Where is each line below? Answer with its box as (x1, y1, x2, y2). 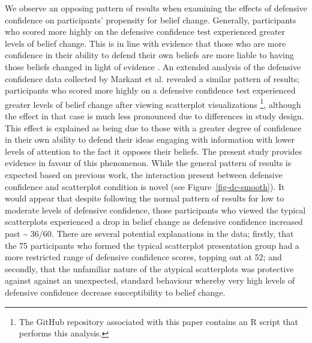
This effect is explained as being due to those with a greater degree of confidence (5, 121, 302, 134)
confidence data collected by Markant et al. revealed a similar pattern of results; (5, 72, 300, 85)
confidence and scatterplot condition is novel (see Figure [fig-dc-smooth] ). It (5, 180, 285, 192)
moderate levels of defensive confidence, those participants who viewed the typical (5, 203, 306, 216)
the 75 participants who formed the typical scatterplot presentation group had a (5, 239, 299, 251)
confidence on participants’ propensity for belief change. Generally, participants (5, 13, 296, 26)
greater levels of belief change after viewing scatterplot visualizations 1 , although (5, 96, 301, 110)
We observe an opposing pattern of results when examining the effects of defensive (5, 2, 307, 14)
